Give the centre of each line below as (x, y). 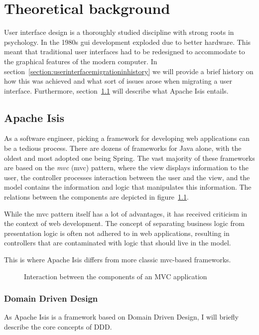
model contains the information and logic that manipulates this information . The (128, 187)
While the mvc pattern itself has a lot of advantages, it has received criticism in (126, 213)
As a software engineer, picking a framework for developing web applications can (127, 138)
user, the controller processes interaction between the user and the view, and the (127, 177)
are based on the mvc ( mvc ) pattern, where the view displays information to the (127, 167)
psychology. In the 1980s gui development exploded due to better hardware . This (128, 42)
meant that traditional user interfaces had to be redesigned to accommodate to (125, 52)
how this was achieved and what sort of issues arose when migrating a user (118, 81)
